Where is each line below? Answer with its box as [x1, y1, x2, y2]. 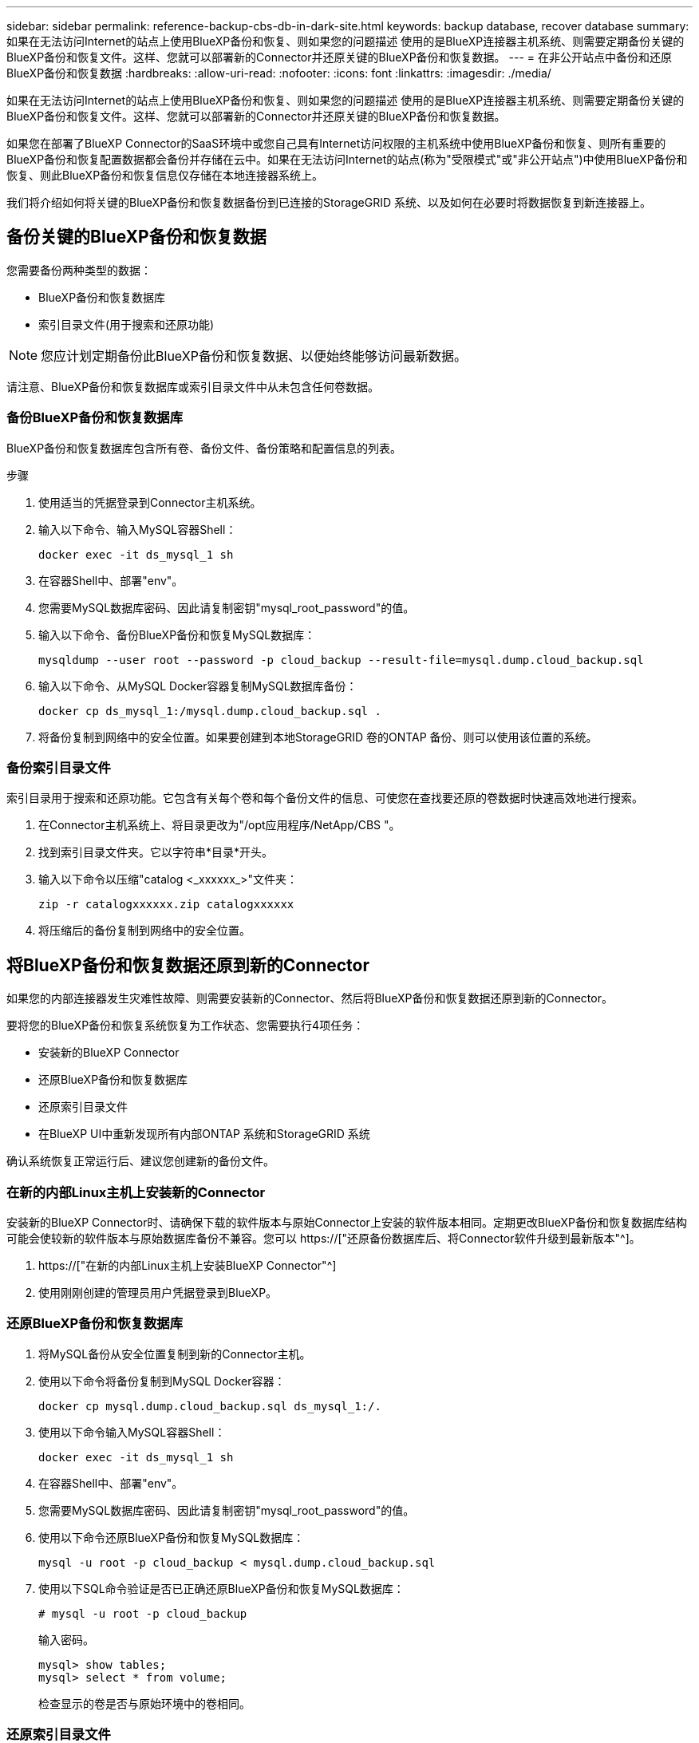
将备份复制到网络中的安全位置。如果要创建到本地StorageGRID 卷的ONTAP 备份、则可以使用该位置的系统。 [38, 729, 598, 744]
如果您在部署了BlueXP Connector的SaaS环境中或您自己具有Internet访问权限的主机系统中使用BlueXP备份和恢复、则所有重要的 [6, 136, 666, 150]
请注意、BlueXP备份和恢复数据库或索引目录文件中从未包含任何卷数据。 [6, 379, 380, 393]
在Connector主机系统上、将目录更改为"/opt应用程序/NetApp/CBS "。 [38, 818, 401, 832]
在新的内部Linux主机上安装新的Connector [6, 1184, 266, 1200]
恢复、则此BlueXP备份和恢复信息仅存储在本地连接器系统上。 [6, 168, 324, 182]
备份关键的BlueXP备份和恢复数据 [6, 227, 267, 247]
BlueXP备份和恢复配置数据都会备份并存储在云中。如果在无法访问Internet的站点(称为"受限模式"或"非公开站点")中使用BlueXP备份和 [6, 152, 688, 166]
